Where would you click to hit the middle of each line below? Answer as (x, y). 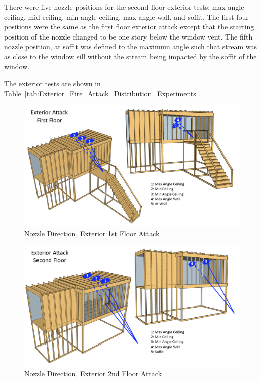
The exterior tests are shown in (52, 83)
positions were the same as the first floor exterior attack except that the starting (129, 27)
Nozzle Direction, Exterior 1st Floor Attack (92, 233)
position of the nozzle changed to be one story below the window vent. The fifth (128, 36)
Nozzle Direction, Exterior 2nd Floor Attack (93, 374)
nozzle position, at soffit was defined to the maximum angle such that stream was (130, 46)
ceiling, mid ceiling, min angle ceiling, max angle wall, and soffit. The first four (126, 16)
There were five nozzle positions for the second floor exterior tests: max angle (124, 7)
